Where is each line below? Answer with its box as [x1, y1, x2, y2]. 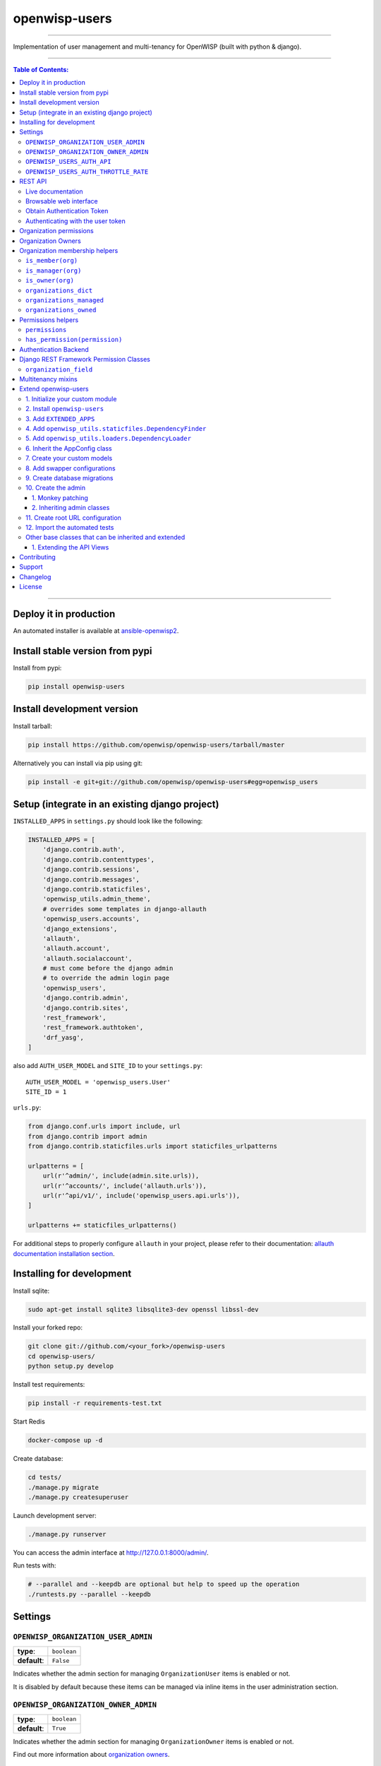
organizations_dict [25, 286, 93, 295]
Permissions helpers [19, 315, 79, 324]
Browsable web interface [25, 197, 98, 206]
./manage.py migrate [28, 1483, 99, 1491]
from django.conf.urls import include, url [28, 1122, 181, 1130]
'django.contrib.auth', [42, 846, 125, 854]
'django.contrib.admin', [42, 994, 129, 1002]
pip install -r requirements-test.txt [28, 1399, 162, 1407]
